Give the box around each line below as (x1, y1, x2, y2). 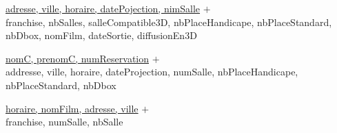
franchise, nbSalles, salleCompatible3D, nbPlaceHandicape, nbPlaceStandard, (6, 14, 332, 29)
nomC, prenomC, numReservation (6, 51, 150, 65)
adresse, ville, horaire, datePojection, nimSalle (6, 1, 201, 15)
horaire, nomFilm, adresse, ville (6, 101, 139, 115)
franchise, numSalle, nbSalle (6, 114, 123, 129)
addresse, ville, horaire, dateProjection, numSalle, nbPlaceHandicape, (6, 64, 298, 79)
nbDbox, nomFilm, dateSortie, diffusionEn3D (6, 28, 197, 43)
